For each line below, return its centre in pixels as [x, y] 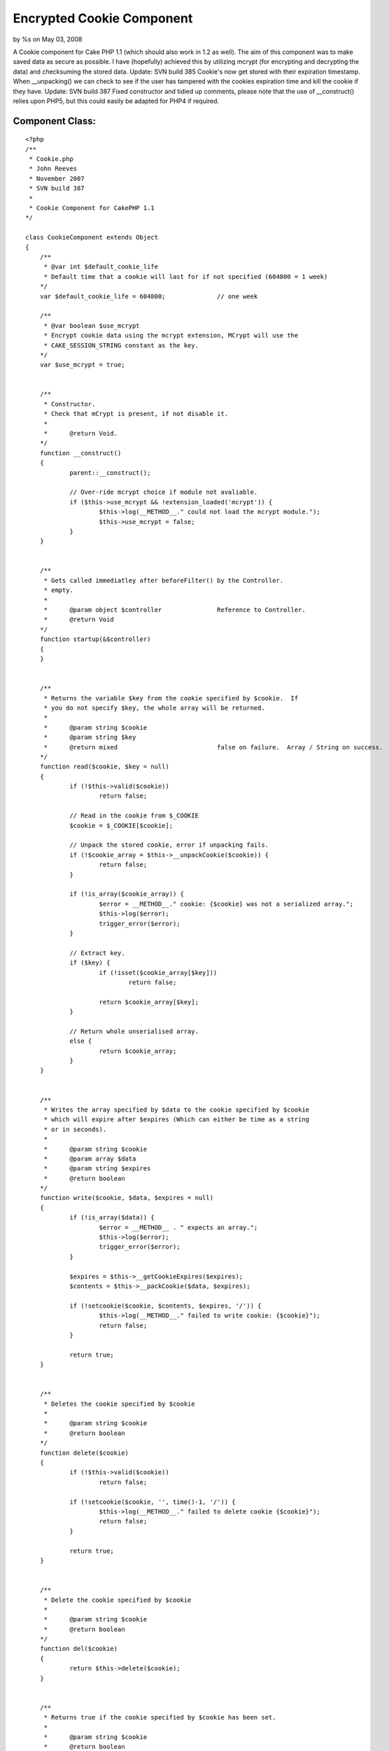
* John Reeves [53, 169]
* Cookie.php [51, 159]
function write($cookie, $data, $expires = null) [126, 1198]
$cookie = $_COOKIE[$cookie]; [121, 825]
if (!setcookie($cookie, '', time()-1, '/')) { [153, 1502]
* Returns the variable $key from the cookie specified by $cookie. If [171, 698]
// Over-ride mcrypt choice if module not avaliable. [164, 492]
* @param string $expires [97, 1169]
